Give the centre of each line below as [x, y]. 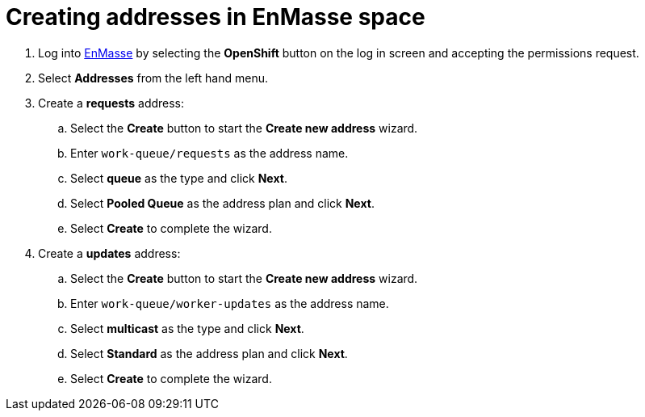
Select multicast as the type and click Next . [187, 328]
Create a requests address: [111, 103]
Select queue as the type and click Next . [179, 178]
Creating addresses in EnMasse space [216, 17]
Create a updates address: [109, 253]
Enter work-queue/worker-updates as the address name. [230, 303]
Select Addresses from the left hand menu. [153, 78]
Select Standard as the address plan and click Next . [209, 353]
